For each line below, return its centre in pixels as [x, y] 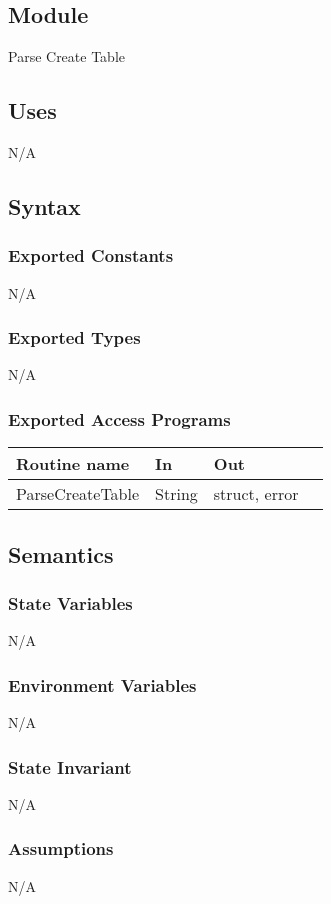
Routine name [73, 464]
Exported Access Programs [119, 418]
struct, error [256, 494]
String [176, 494]
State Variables [70, 602]
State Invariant [70, 766]
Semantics [61, 553]
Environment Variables [102, 684]
